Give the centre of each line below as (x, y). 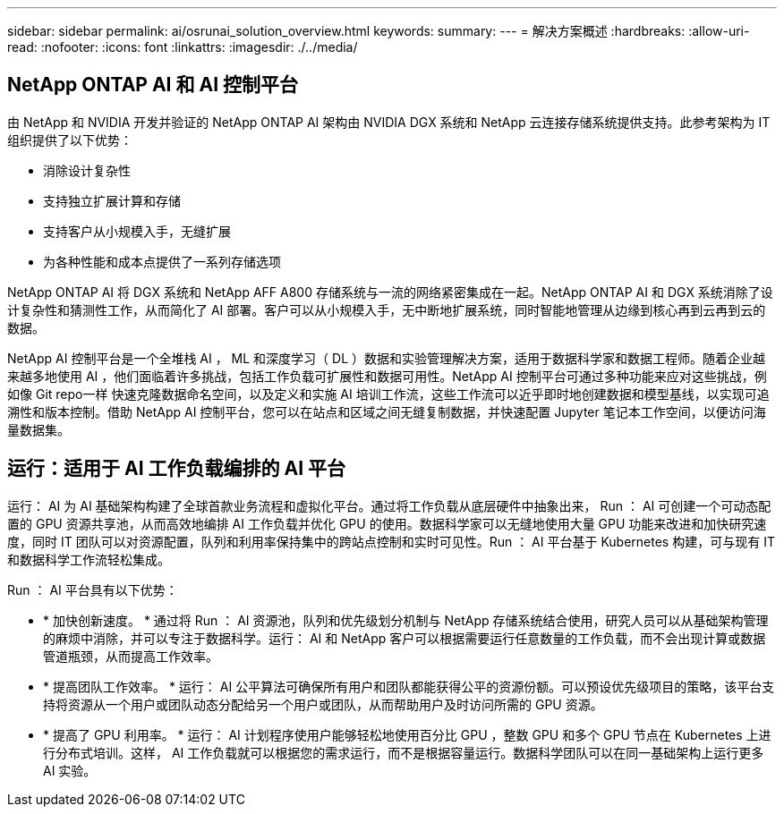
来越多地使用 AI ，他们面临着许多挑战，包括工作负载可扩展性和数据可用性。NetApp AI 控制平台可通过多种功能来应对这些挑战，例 (387, 376)
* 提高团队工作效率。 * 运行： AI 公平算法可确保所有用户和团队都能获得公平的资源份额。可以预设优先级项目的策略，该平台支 (409, 686)
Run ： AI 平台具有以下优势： (93, 589)
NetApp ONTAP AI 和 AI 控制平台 (153, 85)
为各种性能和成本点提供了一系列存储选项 (162, 261)
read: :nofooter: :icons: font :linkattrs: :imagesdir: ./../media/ (183, 47)
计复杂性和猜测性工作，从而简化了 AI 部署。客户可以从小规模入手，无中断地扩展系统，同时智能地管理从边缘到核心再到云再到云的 (387, 309)
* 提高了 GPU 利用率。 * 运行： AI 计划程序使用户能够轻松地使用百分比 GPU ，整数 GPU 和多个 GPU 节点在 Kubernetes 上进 (407, 734)
